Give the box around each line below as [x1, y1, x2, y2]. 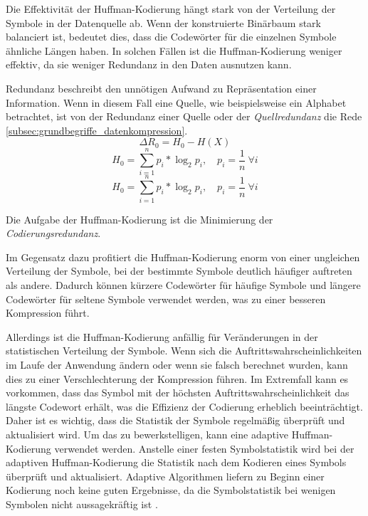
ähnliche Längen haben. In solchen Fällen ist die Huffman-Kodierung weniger [6, 43, 342, 58]
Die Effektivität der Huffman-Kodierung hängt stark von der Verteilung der [6, 1, 336, 16]
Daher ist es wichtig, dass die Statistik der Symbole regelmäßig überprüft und [6, 413, 345, 428]
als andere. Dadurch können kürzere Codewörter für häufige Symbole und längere [6, 277, 361, 292]
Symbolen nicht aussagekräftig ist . [6, 496, 158, 511]
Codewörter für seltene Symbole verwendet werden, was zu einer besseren [6, 291, 326, 306]
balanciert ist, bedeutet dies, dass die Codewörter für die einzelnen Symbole [6, 29, 337, 44]
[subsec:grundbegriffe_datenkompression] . [6, 122, 188, 137]
